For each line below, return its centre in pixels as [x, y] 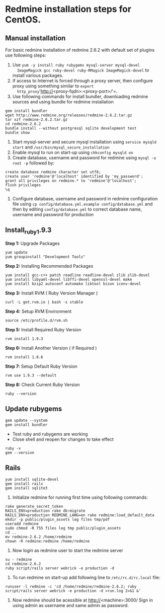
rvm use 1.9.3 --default [31, 376]
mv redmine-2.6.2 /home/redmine [39, 537]
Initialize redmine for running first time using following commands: [80, 497]
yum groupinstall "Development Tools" [45, 257]
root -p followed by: [33, 163]
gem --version [20, 453]
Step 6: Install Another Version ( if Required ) [51, 348]
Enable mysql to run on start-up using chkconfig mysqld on [73, 152]
